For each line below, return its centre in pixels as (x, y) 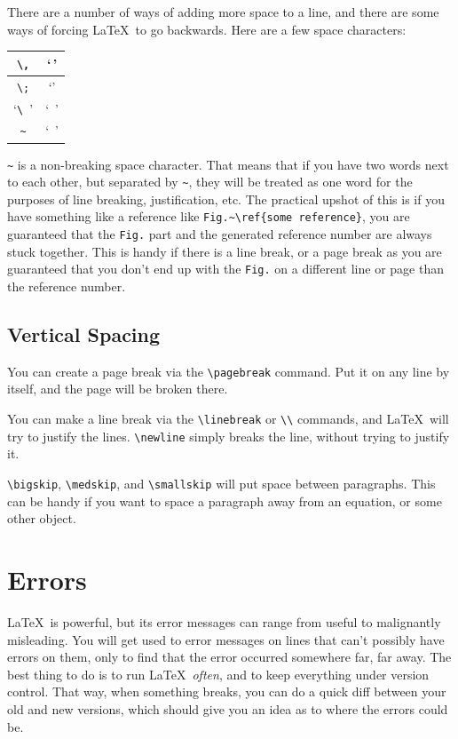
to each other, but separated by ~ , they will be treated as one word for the (210, 182)
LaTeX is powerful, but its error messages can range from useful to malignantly (224, 621)
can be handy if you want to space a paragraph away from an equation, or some (225, 501)
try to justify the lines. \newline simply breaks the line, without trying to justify (229, 436)
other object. (42, 518)
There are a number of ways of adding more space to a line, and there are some (223, 12)
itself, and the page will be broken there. (118, 389)
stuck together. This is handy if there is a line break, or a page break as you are (225, 251)
